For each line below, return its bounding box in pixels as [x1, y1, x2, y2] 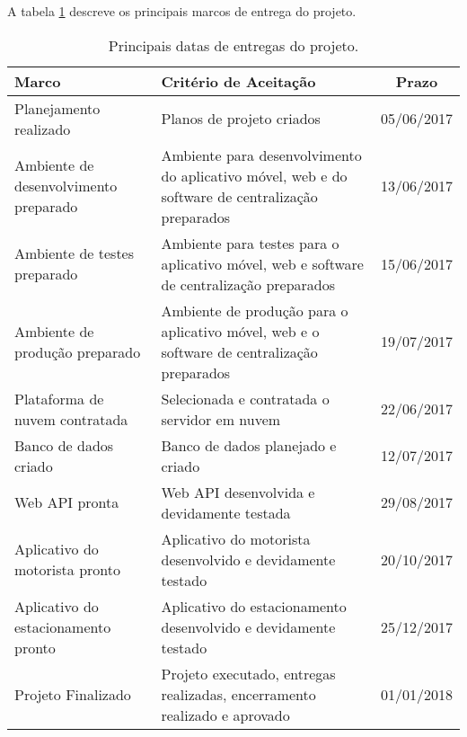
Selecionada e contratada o [161, 387, 330, 409]
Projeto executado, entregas [161, 662, 336, 684]
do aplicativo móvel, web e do [161, 164, 348, 186]
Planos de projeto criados [161, 108, 321, 129]
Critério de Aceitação [161, 70, 316, 92]
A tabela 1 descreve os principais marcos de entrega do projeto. [7, 2, 357, 20]
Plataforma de [14, 387, 104, 409]
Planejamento [14, 97, 101, 119]
